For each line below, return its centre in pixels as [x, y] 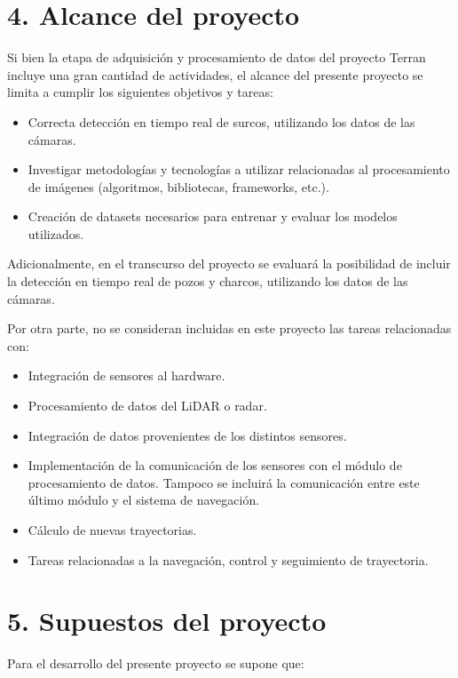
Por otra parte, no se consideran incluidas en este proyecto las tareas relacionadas [229, 328]
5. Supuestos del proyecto [167, 621]
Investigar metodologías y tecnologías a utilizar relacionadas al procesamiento [239, 169]
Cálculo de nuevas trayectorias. [112, 530]
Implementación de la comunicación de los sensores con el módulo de [215, 465]
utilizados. [56, 233]
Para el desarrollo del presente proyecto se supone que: [156, 663]
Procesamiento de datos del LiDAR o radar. [147, 406]
